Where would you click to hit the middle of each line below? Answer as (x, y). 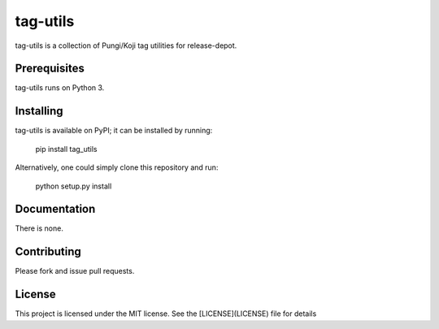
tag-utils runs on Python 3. (60, 88)
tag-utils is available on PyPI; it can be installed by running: (114, 131)
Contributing (48, 252)
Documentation (55, 209)
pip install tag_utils (66, 149)
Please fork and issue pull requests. (75, 271)
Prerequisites (50, 69)
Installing (39, 111)
